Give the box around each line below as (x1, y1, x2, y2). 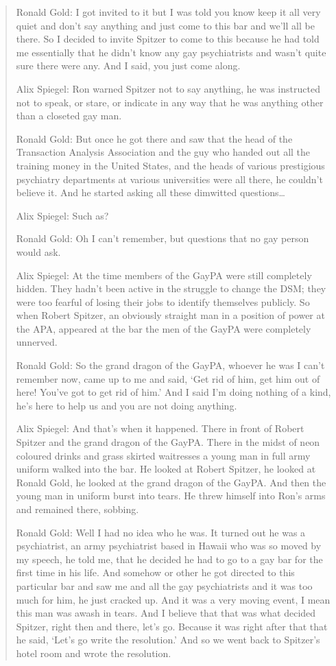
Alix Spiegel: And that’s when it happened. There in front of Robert (16, 421, 304, 436)
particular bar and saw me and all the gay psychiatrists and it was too (16, 578, 313, 593)
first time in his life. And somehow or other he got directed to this (16, 565, 295, 580)
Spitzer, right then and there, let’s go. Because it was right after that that (16, 619, 328, 633)
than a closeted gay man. (16, 108, 122, 123)
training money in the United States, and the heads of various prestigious (16, 158, 325, 172)
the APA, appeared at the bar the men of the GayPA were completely (16, 321, 311, 335)
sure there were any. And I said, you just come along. (16, 58, 241, 73)
